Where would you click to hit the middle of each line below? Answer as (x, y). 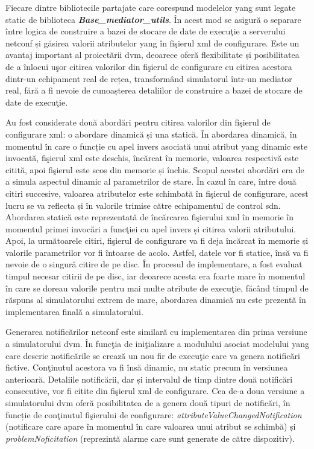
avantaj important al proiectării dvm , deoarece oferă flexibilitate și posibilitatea (152, 55)
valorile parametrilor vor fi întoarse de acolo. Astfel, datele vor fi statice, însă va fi (157, 252)
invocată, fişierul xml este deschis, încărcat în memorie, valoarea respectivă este (152, 158)
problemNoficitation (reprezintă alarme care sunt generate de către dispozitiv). (150, 438)
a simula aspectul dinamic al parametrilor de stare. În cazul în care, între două (151, 181)
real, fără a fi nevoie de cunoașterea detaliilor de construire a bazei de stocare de (154, 90)
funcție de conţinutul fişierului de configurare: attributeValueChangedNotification (154, 414)
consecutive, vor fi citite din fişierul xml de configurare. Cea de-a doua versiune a (155, 391)
